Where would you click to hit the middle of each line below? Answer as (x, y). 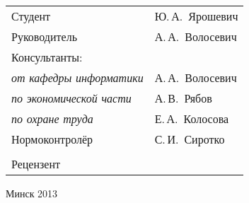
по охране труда (52, 118)
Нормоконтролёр (52, 139)
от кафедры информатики (77, 77)
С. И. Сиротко (190, 139)
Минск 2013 (32, 193)
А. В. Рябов (183, 98)
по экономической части (71, 98)
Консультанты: (47, 57)
